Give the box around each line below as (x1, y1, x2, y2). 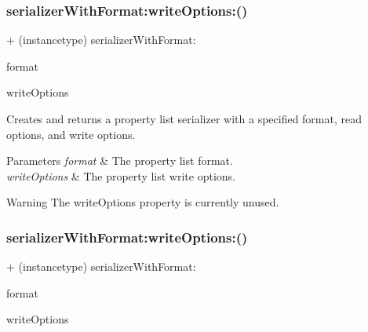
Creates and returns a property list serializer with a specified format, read (6, 111, 363, 126)
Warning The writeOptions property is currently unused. (6, 194, 279, 210)
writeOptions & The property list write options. (6, 167, 235, 184)
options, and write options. (6, 126, 136, 142)
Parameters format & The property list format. (6, 152, 233, 169)
